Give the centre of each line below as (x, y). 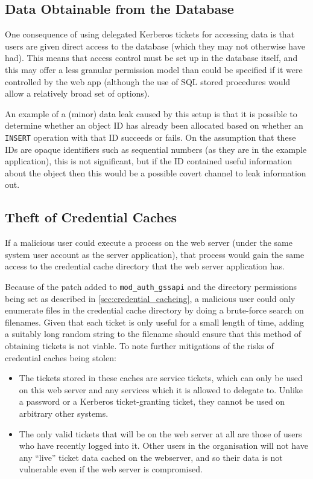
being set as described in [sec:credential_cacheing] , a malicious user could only (150, 298)
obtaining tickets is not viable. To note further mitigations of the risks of (139, 346)
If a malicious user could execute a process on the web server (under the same (149, 243)
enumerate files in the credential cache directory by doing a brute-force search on (154, 310)
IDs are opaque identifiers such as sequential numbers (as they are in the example (156, 149)
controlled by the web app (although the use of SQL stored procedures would (148, 81)
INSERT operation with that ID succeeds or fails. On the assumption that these (150, 137)
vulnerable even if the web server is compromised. (111, 469)
